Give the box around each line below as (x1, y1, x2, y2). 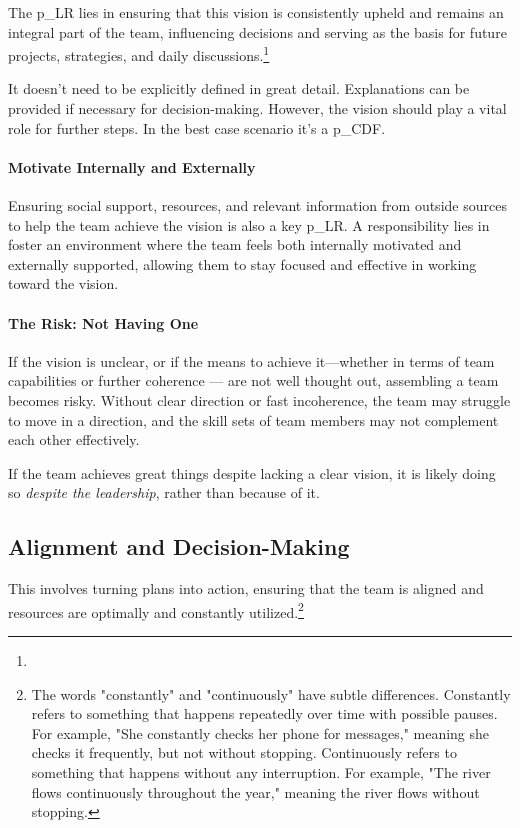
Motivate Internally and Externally (8, 156, 256, 177)
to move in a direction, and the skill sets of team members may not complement (8, 409, 499, 430)
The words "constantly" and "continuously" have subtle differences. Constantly (31, 683, 511, 704)
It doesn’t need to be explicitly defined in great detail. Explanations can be (8, 78, 470, 99)
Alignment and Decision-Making (8, 531, 350, 562)
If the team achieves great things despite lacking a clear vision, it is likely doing (8, 462, 496, 483)
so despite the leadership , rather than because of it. (8, 482, 320, 503)
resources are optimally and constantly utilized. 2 (8, 598, 304, 622)
